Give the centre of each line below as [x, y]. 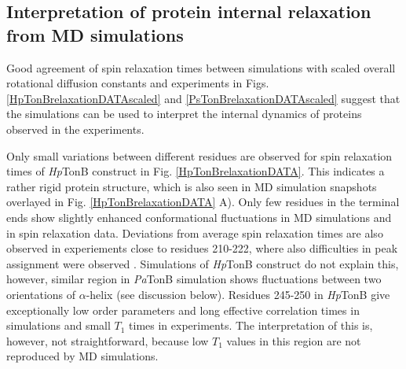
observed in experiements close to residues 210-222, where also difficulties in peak [202, 248]
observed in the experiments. [75, 129]
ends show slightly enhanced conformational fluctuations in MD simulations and [199, 217]
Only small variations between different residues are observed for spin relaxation [199, 155]
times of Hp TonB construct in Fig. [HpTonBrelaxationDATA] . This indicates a [196, 171]
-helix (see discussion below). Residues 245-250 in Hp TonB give [238, 294]
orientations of [41, 294]
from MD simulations [95, 34]
